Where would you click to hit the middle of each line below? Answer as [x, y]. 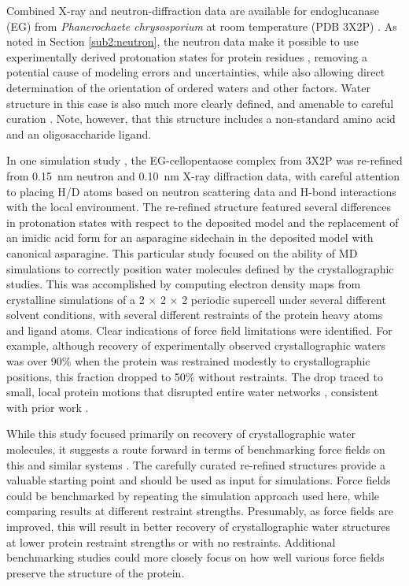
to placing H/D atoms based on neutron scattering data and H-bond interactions [201, 191]
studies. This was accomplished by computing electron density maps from [184, 284]
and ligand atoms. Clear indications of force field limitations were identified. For [199, 330]
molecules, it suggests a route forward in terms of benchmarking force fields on [196, 449]
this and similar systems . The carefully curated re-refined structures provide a [196, 464]
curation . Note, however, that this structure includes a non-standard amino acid [201, 119]
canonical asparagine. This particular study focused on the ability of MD [182, 252]
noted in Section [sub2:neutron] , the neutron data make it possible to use [183, 41]
